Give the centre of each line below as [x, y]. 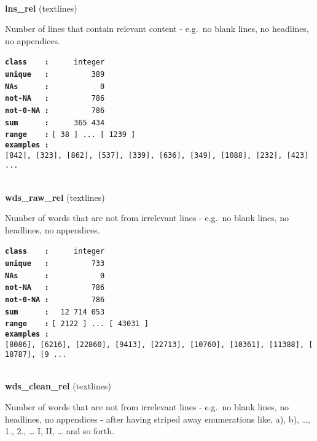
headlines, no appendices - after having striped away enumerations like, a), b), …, [158, 419]
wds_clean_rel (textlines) [58, 386]
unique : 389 [55, 75]
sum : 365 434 [55, 123]
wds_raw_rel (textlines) [55, 197]
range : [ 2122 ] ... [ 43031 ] [77, 324]
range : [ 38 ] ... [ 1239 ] [70, 135]
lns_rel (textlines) [41, 8]
